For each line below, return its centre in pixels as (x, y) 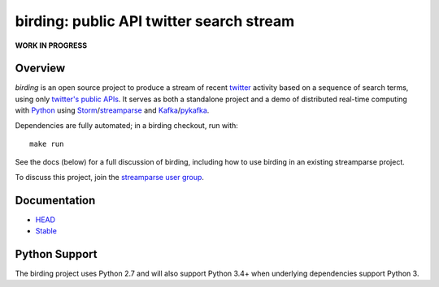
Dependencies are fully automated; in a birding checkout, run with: (127, 125)
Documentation (55, 200)
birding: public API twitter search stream (155, 21)
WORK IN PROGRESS (51, 45)
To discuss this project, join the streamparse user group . (110, 177)
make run (47, 144)
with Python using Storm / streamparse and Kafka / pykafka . (112, 110)
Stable (46, 231)
